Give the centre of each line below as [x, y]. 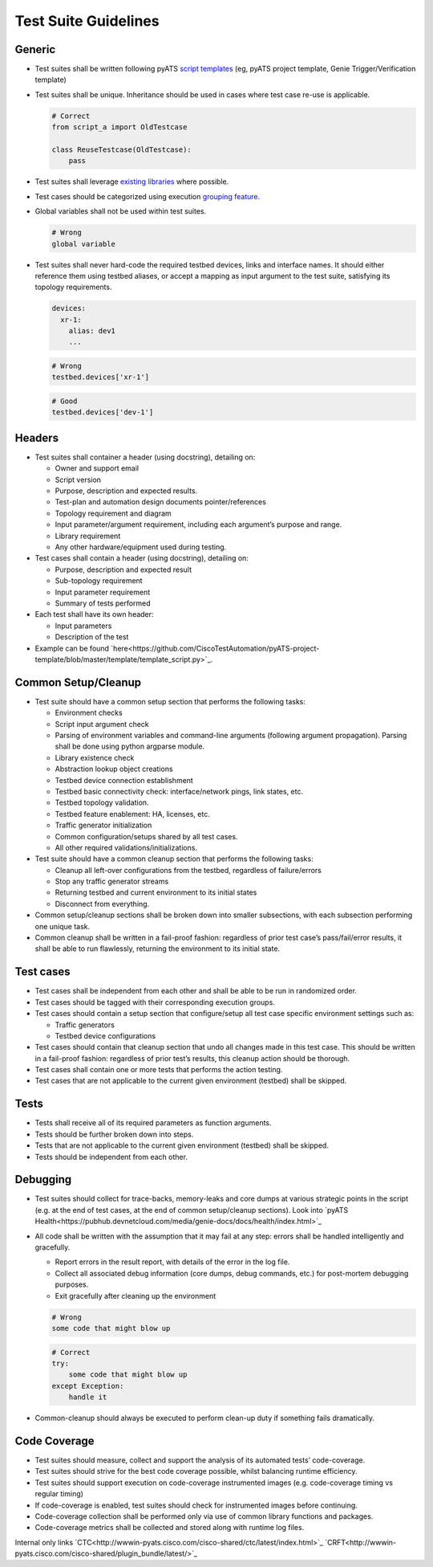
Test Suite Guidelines [87, 21]
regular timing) [59, 1494]
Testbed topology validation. [102, 802]
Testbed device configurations [105, 1035]
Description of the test [92, 637]
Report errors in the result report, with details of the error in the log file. [172, 1262]
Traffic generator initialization [103, 825]
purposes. [72, 1284]
